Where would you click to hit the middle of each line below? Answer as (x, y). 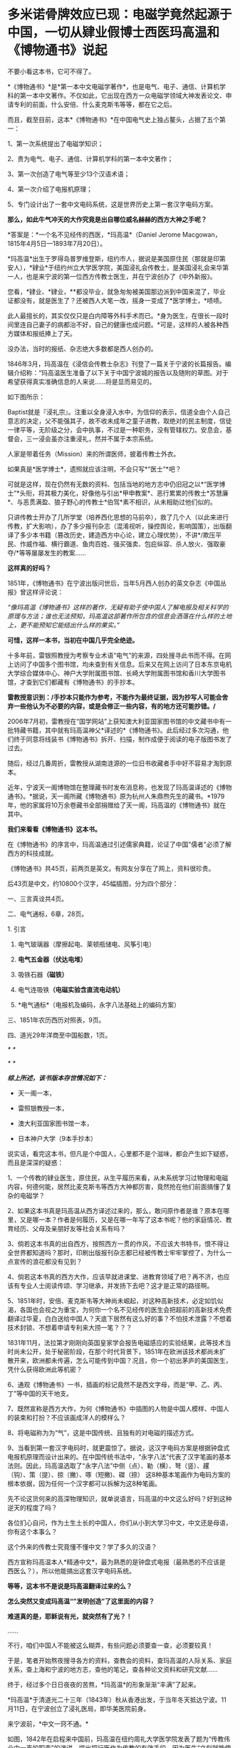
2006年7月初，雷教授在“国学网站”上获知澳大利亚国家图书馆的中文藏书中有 (116, 721)
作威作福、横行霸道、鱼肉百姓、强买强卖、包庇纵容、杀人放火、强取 (119, 543)
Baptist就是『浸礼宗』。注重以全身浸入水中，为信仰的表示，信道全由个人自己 (119, 412)
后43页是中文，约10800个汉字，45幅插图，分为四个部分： (93, 883)
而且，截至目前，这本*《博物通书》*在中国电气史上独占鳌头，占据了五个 (114, 119)
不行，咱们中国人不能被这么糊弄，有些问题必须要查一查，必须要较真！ (110, 1645)
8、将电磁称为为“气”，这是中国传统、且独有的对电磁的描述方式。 (103, 1432)
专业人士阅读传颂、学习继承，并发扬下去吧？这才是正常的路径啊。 (116, 1285)
